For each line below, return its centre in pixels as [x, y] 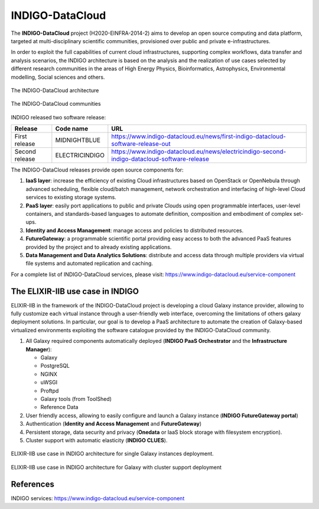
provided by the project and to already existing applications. [99, 247]
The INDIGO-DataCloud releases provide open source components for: [97, 170]
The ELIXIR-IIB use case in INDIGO [75, 291]
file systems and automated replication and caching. [89, 264]
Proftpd [50, 391]
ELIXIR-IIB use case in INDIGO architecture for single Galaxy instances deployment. [112, 454]
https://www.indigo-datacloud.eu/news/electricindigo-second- [199, 152]
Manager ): [39, 349]
